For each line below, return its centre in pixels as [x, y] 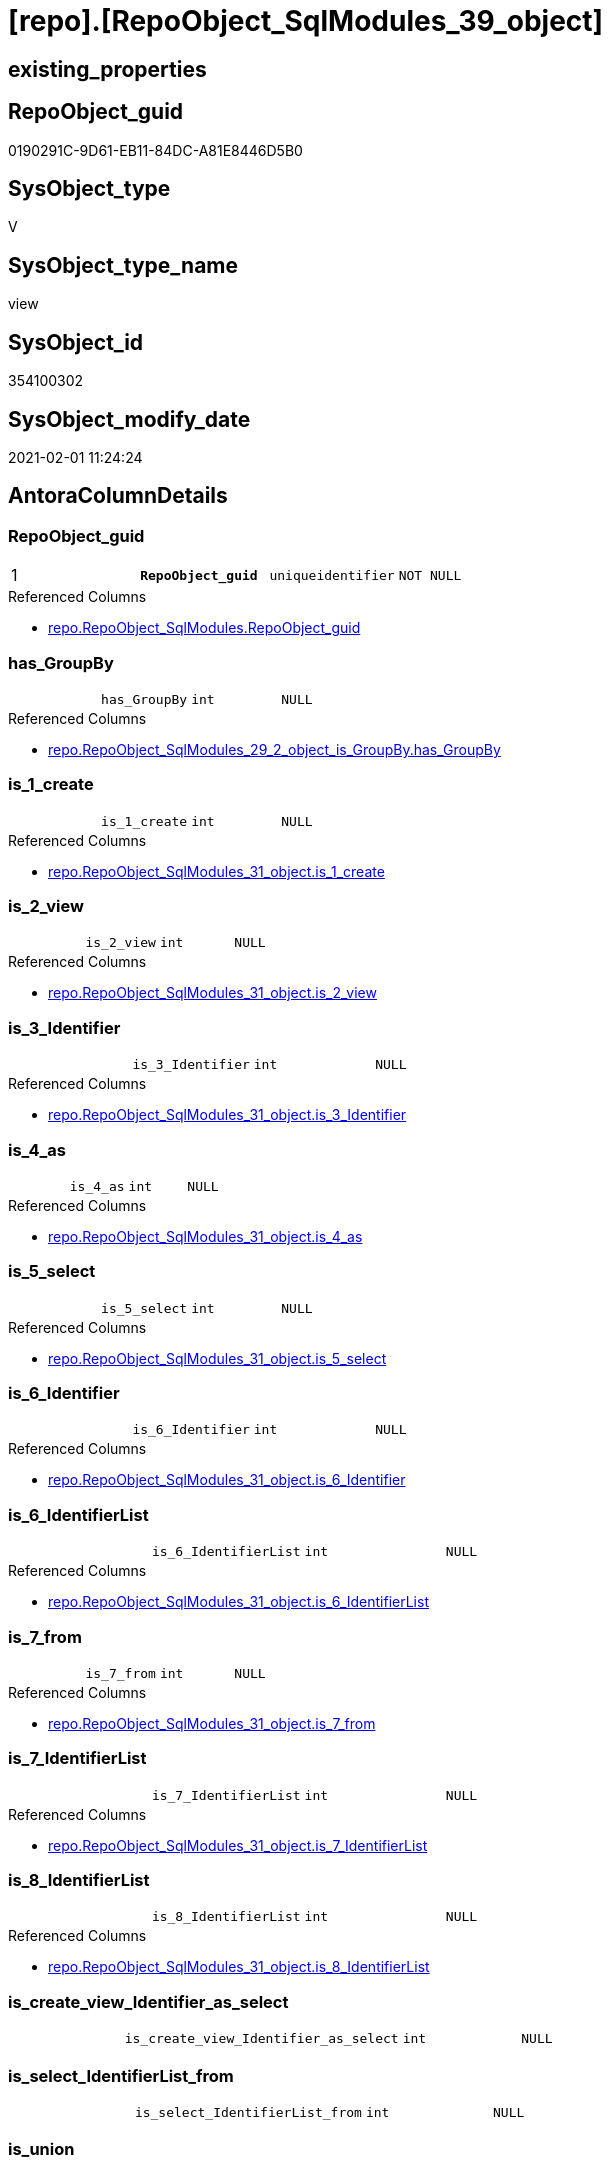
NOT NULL [430, 575]
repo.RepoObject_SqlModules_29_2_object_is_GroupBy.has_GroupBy [274, 749]
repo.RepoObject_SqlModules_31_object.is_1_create [216, 871]
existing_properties [107, 69]
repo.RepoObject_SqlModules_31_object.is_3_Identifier [227, 1115]
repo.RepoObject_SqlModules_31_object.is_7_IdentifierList [238, 1845]
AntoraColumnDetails [118, 496]
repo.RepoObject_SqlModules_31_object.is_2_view [212, 993]
